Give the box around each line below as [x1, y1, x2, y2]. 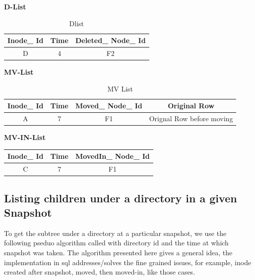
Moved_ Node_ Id [75, 100, 142, 111]
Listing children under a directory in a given [4, 190, 237, 205]
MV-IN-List [4, 132, 46, 142]
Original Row [168, 100, 214, 111]
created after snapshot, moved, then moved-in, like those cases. [4, 267, 195, 277]
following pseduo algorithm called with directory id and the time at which [4, 237, 229, 248]
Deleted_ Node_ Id [75, 35, 146, 46]
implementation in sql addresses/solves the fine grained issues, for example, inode [4, 257, 252, 267]
